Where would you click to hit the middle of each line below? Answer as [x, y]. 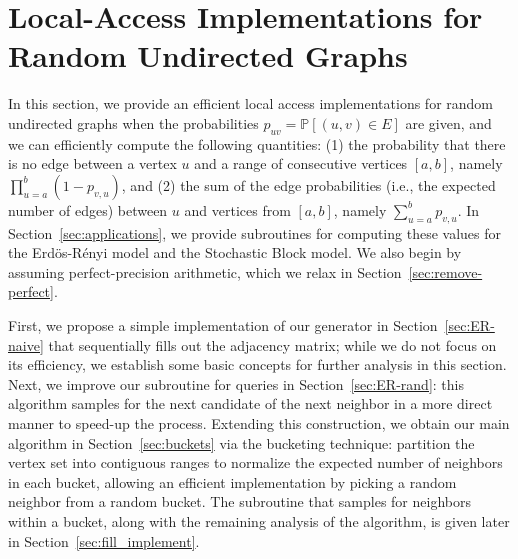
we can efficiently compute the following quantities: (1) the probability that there [257, 143]
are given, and [448, 122]
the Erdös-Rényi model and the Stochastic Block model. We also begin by [235, 252]
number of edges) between [88, 209]
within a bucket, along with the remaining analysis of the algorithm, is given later [259, 521]
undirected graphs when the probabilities [133, 122]
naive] [26, 344]
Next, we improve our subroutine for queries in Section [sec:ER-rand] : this [236, 383]
